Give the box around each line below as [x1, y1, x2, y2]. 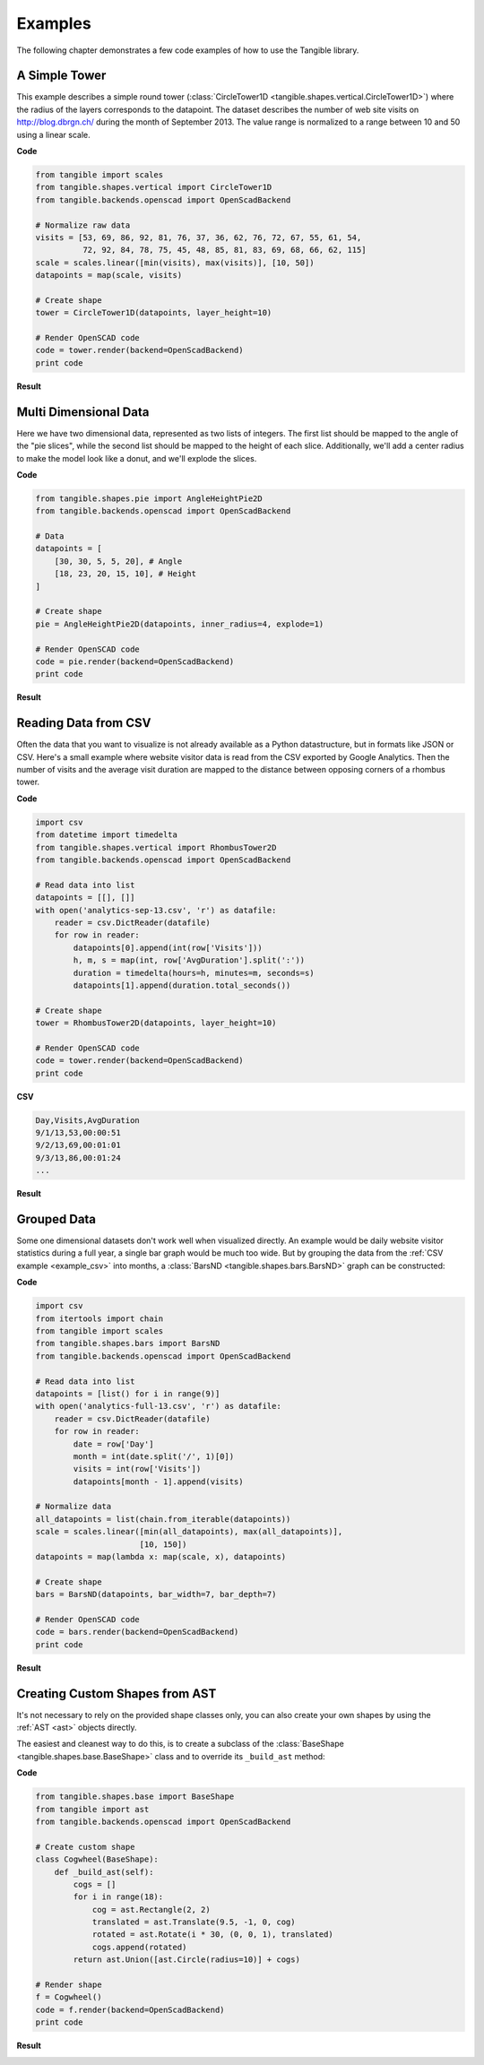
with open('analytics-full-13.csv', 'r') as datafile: [35, 1401, 281, 1412]
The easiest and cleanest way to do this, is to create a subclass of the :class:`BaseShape [16, 1739, 344, 1750]
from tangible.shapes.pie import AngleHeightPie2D [35, 493, 264, 504]
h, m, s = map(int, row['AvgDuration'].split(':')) [73, 955, 306, 965]
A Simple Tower [16, 68, 107, 83]
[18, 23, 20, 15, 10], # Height [54, 569, 197, 579]
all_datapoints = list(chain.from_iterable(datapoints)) [35, 1514, 291, 1524]
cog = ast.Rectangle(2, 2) [91, 1905, 211, 1914]
